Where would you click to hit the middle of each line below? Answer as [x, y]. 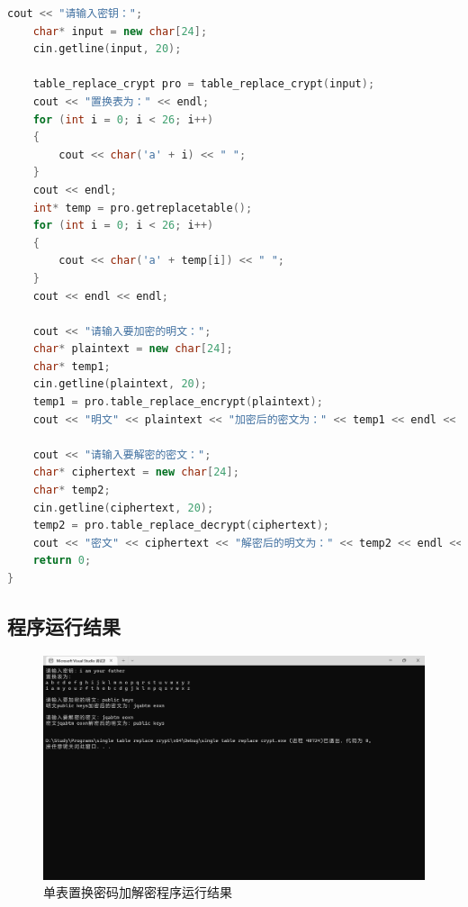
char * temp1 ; [72, 366]
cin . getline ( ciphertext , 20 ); [123, 508]
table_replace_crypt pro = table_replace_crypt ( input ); [204, 84]
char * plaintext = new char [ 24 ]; [133, 349]
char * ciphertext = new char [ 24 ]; [136, 472]
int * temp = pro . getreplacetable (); [143, 208]
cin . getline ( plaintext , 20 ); [120, 384]
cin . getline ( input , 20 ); [107, 49]
